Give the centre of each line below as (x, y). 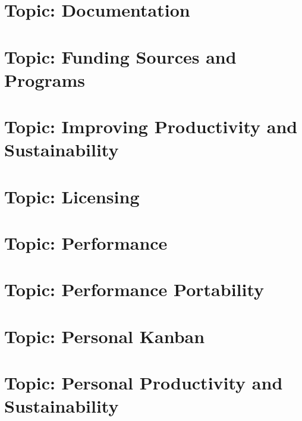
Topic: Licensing (72, 196)
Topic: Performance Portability (134, 289)
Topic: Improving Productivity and (151, 126)
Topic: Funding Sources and (120, 56)
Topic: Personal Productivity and (144, 383)
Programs (45, 79)
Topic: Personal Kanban (105, 336)
